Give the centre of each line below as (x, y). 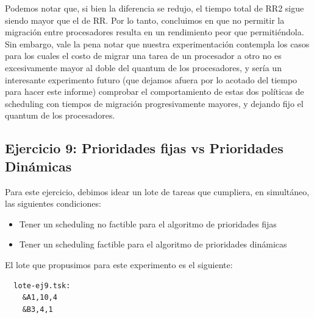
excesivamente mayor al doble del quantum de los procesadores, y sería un (143, 67)
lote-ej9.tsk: (42, 285)
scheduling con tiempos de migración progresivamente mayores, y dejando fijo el (154, 103)
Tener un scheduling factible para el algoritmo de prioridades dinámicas (153, 244)
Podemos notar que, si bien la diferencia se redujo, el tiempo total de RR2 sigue (155, 8)
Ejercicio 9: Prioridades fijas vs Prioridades (144, 148)
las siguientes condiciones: (53, 203)
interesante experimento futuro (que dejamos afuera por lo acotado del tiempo (151, 79)
